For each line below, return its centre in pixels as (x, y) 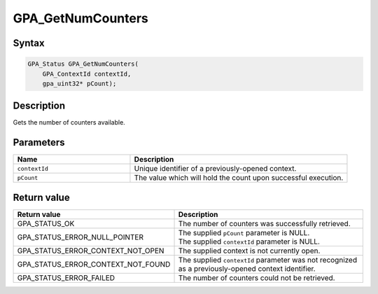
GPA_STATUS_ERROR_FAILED (66, 278)
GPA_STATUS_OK (46, 223)
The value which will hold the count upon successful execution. (239, 178)
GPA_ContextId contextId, (87, 74)
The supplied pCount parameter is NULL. (244, 232)
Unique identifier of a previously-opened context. (215, 169)
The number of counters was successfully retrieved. (264, 223)
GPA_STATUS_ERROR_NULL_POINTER (80, 237)
